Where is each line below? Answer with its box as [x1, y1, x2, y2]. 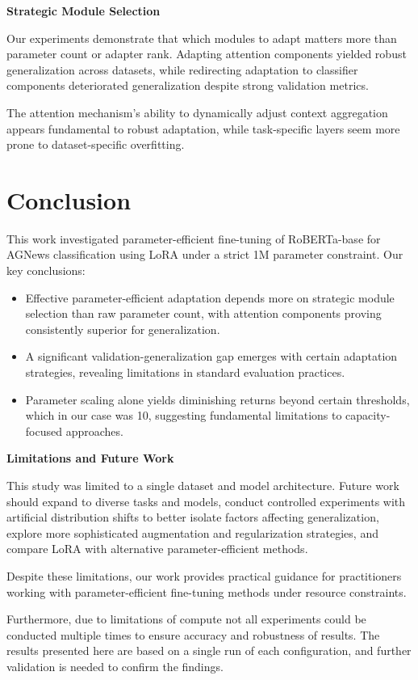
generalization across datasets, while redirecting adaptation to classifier [6, 61, 358, 78]
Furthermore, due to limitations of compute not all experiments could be [6, 610, 366, 627]
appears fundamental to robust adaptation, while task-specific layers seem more [6, 120, 400, 137]
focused [25, 422, 62, 439]
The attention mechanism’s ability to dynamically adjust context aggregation [6, 103, 388, 120]
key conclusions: [6, 262, 86, 279]
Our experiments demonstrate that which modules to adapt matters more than [6, 29, 397, 46]
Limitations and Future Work [6, 450, 174, 467]
